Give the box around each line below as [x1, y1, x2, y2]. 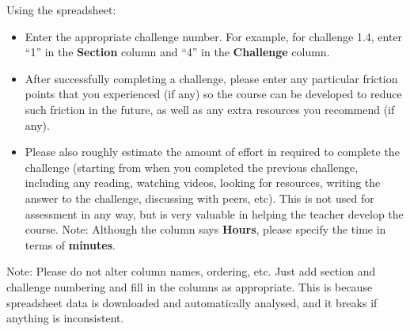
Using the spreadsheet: [6, 2, 116, 17]
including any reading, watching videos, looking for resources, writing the [25, 174, 381, 191]
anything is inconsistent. [6, 310, 124, 326]
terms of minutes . [25, 236, 116, 253]
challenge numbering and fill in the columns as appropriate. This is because [6, 278, 373, 295]
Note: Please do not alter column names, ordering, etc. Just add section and [6, 263, 376, 280]
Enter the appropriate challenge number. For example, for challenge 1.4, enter [25, 28, 403, 44]
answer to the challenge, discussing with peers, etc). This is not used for [25, 189, 374, 206]
